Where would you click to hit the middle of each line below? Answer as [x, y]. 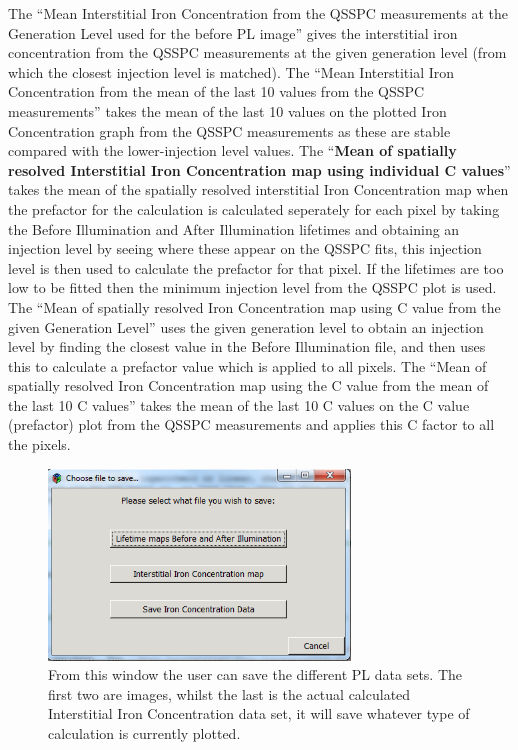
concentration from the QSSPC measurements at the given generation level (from [257, 52]
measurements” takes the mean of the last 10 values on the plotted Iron [227, 110]
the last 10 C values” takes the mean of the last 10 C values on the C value [239, 404]
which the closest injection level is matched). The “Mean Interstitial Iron [231, 71]
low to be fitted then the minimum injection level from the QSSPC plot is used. [252, 287]
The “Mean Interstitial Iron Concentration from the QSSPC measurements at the [258, 13]
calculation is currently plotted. [144, 733]
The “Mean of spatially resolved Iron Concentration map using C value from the [254, 306]
